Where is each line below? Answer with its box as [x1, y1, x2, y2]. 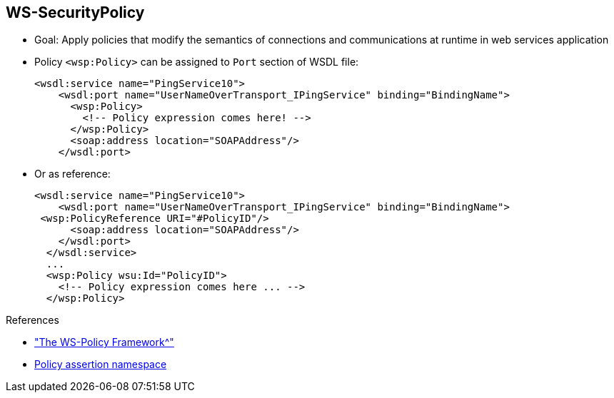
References [6, 314, 59, 327]
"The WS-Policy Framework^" [34, 336, 174, 349]
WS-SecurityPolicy [6, 4, 145, 21]
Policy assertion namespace [34, 358, 167, 371]
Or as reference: [34, 168, 111, 180]
